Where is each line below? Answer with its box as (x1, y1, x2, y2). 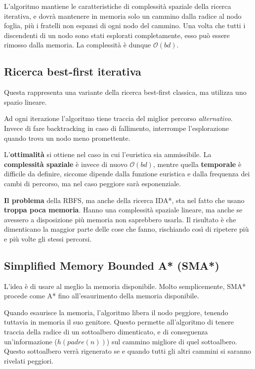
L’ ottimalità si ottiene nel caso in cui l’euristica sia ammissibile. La (4, 149, 212, 160)
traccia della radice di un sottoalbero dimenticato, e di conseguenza (4, 327, 208, 337)
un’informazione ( (4, 336, 57, 346)
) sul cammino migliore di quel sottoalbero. (106, 336, 237, 346)
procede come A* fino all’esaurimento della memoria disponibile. (4, 290, 199, 301)
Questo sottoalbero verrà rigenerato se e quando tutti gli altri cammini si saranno (4, 346, 251, 356)
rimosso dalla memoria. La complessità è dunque (4, 40, 151, 50)
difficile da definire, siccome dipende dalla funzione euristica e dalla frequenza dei (4, 168, 250, 179)
